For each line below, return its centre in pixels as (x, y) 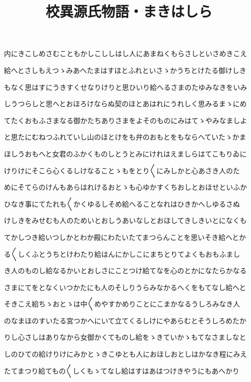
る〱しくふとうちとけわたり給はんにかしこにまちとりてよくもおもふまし (122, 254)
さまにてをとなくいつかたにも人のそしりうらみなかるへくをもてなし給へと (125, 287)
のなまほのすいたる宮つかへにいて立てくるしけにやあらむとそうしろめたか (125, 320)
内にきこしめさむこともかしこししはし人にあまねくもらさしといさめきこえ (125, 53)
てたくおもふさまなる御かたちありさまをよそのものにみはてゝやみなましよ (125, 120)
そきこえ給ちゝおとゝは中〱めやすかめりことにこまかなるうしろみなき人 (122, 304)
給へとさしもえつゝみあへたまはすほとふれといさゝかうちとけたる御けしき (125, 70)
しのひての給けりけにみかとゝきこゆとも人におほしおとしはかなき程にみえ (125, 354)
